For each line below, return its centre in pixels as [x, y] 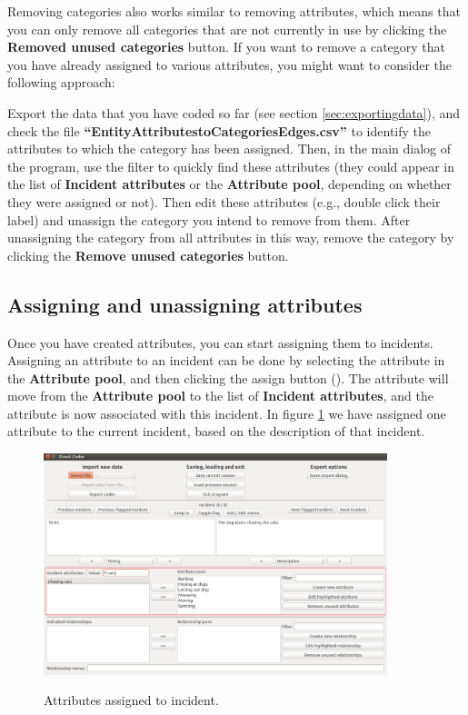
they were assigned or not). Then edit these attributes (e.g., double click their [224, 201]
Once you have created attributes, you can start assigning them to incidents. [220, 342]
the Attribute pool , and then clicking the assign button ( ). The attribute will [228, 377]
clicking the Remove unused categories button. [148, 255]
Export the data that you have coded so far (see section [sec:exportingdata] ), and [234, 112]
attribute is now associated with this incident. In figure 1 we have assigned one [227, 413]
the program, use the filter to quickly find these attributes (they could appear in [231, 166]
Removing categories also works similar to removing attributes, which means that [234, 11]
